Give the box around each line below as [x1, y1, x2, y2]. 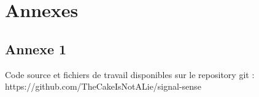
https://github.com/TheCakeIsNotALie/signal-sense [5, 80, 201, 93]
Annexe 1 [5, 39, 67, 58]
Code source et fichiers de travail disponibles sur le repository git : [5, 68, 255, 81]
